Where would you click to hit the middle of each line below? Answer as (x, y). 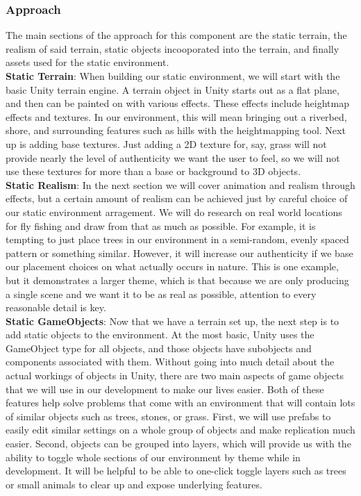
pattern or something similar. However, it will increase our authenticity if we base (179, 253)
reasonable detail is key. (56, 307)
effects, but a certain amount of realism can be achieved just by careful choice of (177, 198)
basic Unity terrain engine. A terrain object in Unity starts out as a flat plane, (173, 89)
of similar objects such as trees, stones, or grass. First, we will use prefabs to (168, 416)
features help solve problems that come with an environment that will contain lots (180, 403)
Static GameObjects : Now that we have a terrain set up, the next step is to (173, 321)
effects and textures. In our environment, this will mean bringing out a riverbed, (176, 116)
